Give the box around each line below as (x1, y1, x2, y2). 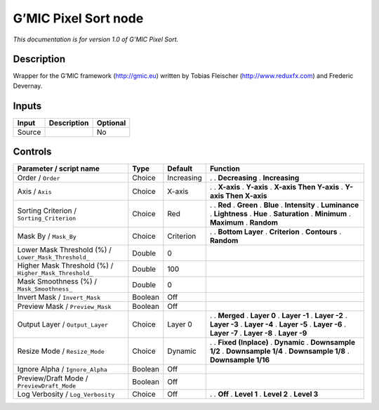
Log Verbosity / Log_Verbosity (17, 390, 115, 399)
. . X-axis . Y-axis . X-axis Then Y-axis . (209, 183, 344, 192)
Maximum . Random (209, 218, 279, 227)
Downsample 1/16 (209, 355, 270, 365)
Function (209, 164, 240, 173)
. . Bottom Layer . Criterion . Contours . (209, 227, 342, 237)
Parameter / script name (17, 164, 100, 173)
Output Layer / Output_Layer (17, 319, 109, 329)
